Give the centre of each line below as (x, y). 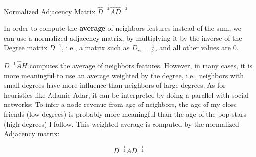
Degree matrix (26, 47)
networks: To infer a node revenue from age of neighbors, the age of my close (121, 104)
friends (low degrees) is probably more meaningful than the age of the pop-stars (125, 114)
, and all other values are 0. (197, 47)
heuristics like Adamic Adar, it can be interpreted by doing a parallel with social (126, 94)
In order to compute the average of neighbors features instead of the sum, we (123, 28)
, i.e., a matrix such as (96, 47)
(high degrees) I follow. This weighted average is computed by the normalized (122, 124)
